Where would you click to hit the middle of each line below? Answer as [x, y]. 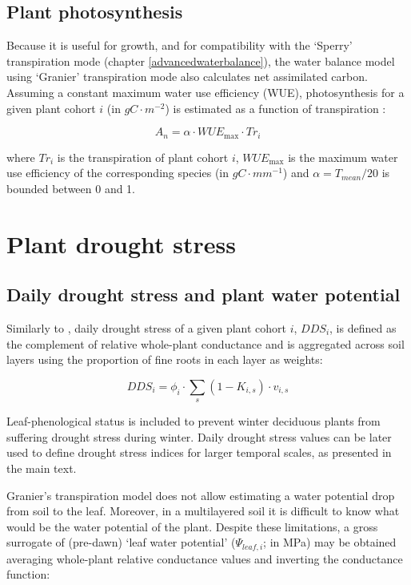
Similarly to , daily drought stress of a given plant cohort [147, 327]
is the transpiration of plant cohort [143, 157]
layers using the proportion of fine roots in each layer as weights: [165, 359]
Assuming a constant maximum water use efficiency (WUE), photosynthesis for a [205, 92]
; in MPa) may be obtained [330, 542]
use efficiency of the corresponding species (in [118, 173]
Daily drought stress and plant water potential [204, 295]
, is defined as [363, 327]
